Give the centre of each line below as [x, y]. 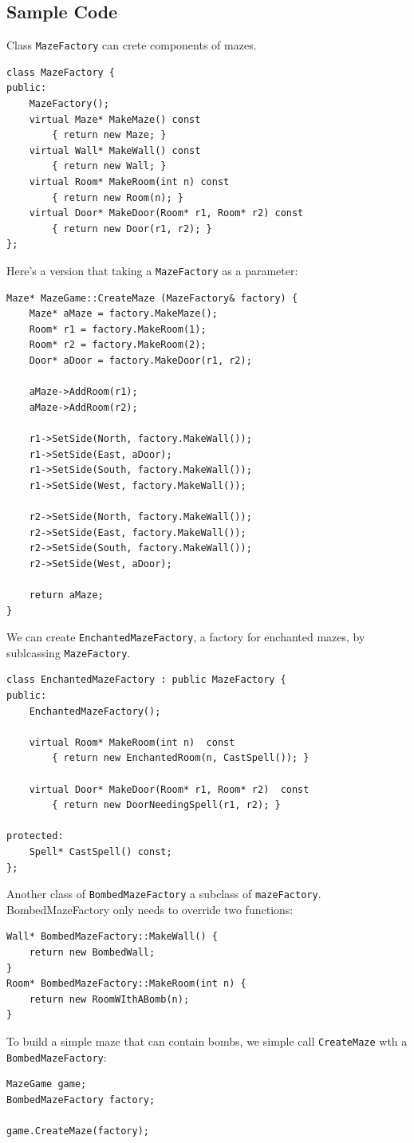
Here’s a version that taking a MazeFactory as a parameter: [152, 270]
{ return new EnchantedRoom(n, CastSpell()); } [181, 758]
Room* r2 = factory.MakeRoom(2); [118, 345]
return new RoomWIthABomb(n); [109, 999]
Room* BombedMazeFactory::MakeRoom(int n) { [126, 984]
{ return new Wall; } [109, 166]
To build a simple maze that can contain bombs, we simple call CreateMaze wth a [207, 1041]
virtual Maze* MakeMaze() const [115, 119]
